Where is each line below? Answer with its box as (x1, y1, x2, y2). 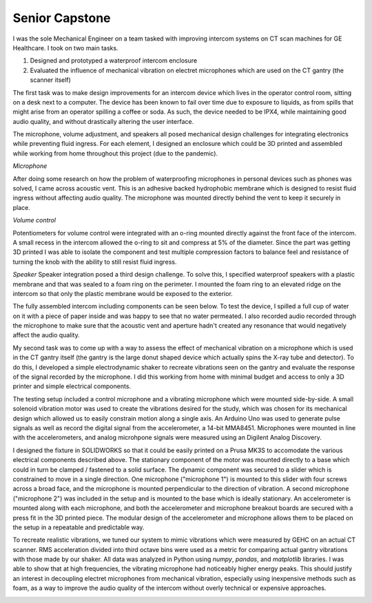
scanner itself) (30, 76, 72, 84)
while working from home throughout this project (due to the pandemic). (12, 149, 218, 158)
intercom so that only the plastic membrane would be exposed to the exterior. (12, 289, 234, 297)
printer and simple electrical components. (12, 382, 131, 390)
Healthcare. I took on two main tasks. (12, 43, 118, 52)
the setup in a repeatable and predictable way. (12, 523, 145, 531)
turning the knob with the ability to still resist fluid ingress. (12, 257, 177, 266)
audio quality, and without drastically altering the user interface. (12, 117, 194, 125)
